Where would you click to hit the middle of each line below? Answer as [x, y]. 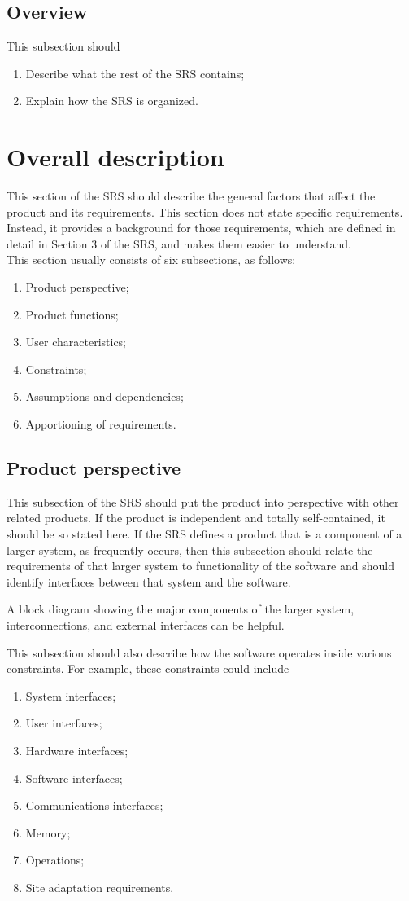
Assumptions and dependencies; [104, 396]
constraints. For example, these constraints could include [148, 668]
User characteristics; [76, 342]
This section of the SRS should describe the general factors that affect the [191, 196]
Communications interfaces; [94, 805]
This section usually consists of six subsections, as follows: [151, 259]
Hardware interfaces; [77, 750]
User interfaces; [64, 723]
